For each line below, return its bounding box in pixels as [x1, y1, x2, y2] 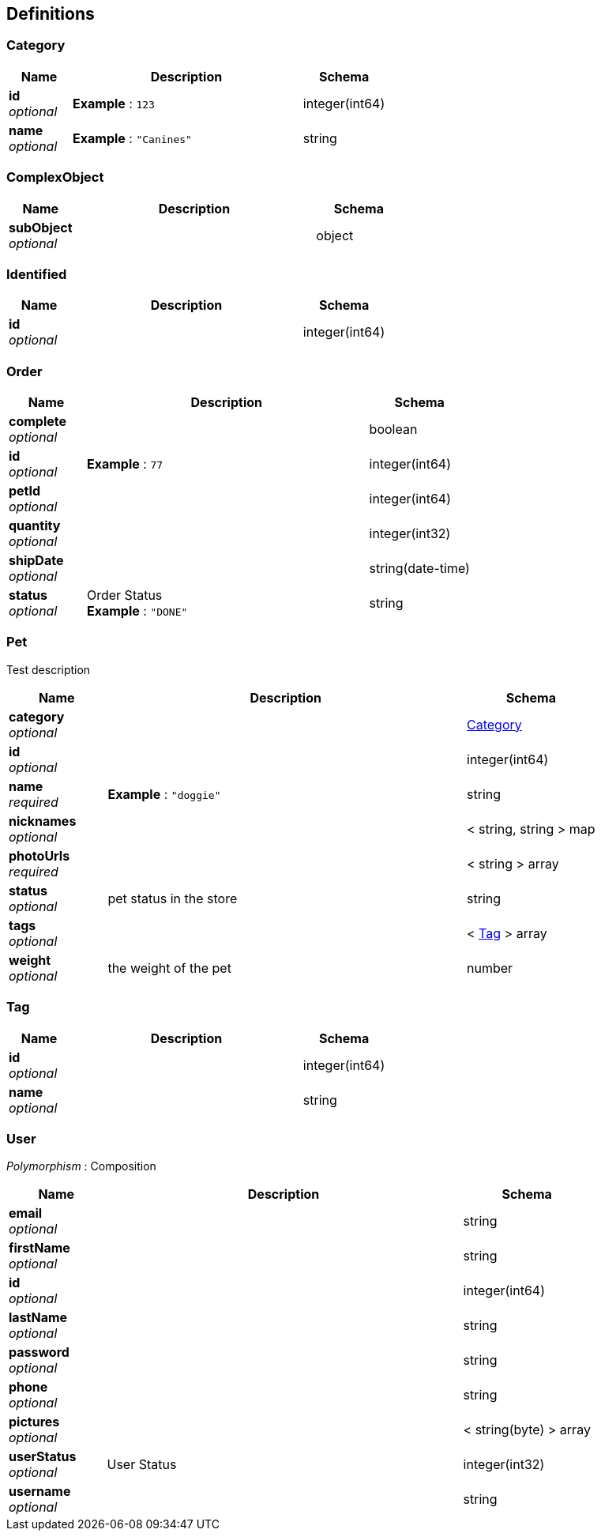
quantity [9, 518, 61, 534]
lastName [9, 1309, 68, 1326]
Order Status [86, 587, 163, 604]
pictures [9, 1414, 60, 1430]
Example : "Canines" [73, 130, 192, 146]
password [9, 1344, 69, 1361]
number [467, 959, 513, 976]
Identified [6, 266, 67, 282]
